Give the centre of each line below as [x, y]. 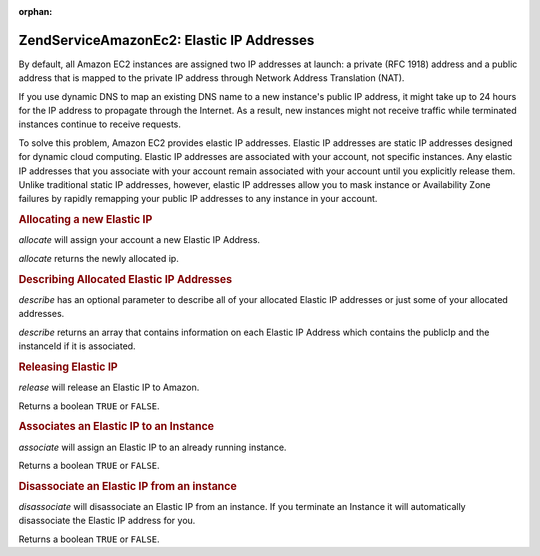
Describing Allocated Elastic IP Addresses [125, 279]
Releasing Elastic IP [68, 367]
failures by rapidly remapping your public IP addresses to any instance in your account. [198, 199]
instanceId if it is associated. [77, 346]
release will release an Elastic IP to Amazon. [109, 387]
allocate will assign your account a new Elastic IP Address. [139, 240]
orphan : [35, 11]
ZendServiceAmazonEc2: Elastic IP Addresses [166, 40]
